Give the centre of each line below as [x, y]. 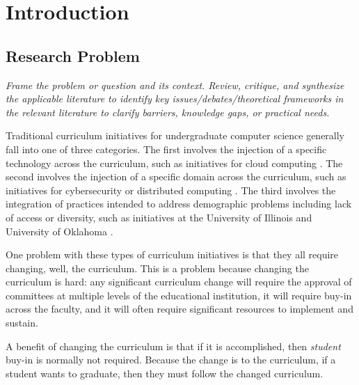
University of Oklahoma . [59, 231]
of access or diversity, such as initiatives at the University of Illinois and [159, 217]
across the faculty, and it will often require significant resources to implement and [179, 309]
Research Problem [73, 55]
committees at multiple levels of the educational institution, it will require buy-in [179, 295]
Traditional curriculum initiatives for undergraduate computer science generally [175, 135]
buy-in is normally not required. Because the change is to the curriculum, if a [171, 360]
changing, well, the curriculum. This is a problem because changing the [157, 268]
